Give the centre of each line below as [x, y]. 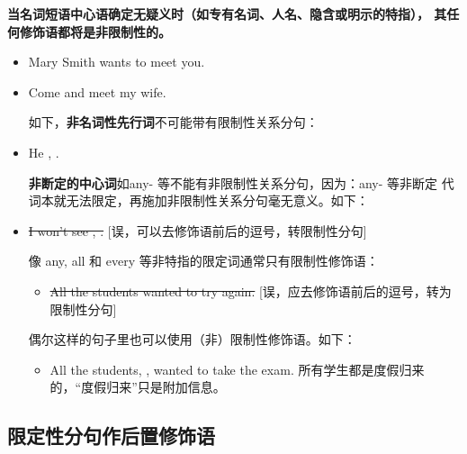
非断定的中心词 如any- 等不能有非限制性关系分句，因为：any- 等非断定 [233, 182]
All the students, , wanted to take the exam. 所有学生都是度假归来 [237, 369]
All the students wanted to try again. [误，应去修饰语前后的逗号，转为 [251, 291]
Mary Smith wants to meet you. [117, 62]
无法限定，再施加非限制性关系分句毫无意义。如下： [217, 200]
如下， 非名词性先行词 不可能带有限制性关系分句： [173, 122]
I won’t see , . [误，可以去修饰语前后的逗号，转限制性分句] [198, 230]
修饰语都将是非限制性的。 [95, 31]
